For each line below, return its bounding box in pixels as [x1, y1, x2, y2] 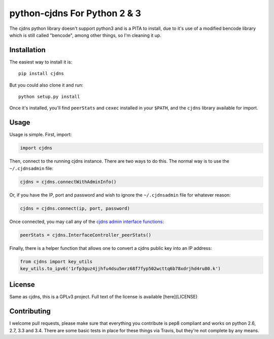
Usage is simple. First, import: [9, 132, 72, 138]
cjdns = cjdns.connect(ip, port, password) [20, 205, 130, 211]
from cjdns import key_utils [20, 258, 93, 265]
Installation [9, 46, 46, 54]
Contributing [9, 307, 51, 316]
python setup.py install [18, 94, 80, 100]
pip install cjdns [18, 71, 64, 77]
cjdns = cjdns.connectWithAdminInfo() [20, 179, 117, 184]
